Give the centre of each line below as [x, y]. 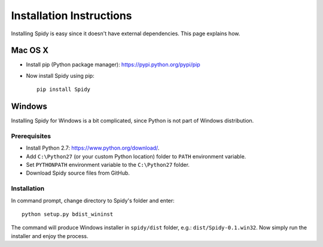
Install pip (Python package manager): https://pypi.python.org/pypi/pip [113, 65]
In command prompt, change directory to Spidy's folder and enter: [93, 200]
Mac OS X [30, 51]
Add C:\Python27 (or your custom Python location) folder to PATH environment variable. [136, 156]
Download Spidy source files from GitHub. [78, 173]
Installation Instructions [71, 16]
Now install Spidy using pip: [60, 75]
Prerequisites [31, 136]
